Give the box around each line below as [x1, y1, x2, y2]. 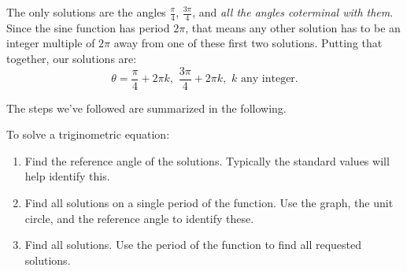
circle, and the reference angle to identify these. [24, 210, 254, 226]
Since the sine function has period [6, 19, 170, 35]
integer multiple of [6, 35, 95, 51]
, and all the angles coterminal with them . [192, 4, 394, 20]
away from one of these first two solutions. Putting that [113, 35, 383, 51]
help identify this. [24, 168, 110, 184]
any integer [240, 73, 295, 85]
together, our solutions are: [6, 50, 137, 67]
